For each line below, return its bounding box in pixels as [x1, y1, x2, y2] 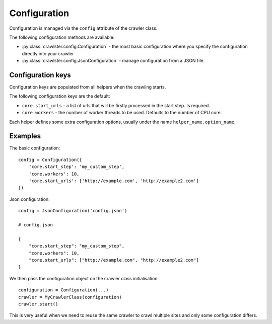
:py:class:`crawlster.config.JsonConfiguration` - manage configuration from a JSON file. [22, 58, 205, 64]
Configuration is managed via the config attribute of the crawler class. [9, 25, 158, 31]
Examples [9, 132, 41, 140]
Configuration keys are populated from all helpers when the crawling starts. [9, 84, 166, 90]
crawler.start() [18, 301, 58, 307]
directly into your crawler [22, 50, 74, 56]
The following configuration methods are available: [9, 34, 115, 40]
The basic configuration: [9, 145, 60, 151]
